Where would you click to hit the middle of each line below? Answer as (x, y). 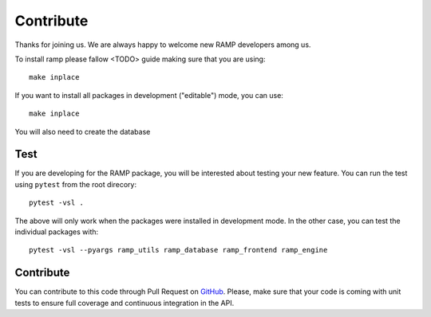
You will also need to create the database (83, 131)
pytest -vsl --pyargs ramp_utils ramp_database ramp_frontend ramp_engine (178, 250)
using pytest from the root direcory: (76, 184)
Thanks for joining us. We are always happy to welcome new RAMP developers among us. (163, 45)
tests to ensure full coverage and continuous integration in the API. (125, 303)
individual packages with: (57, 232)
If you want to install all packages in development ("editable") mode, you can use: (149, 95)
